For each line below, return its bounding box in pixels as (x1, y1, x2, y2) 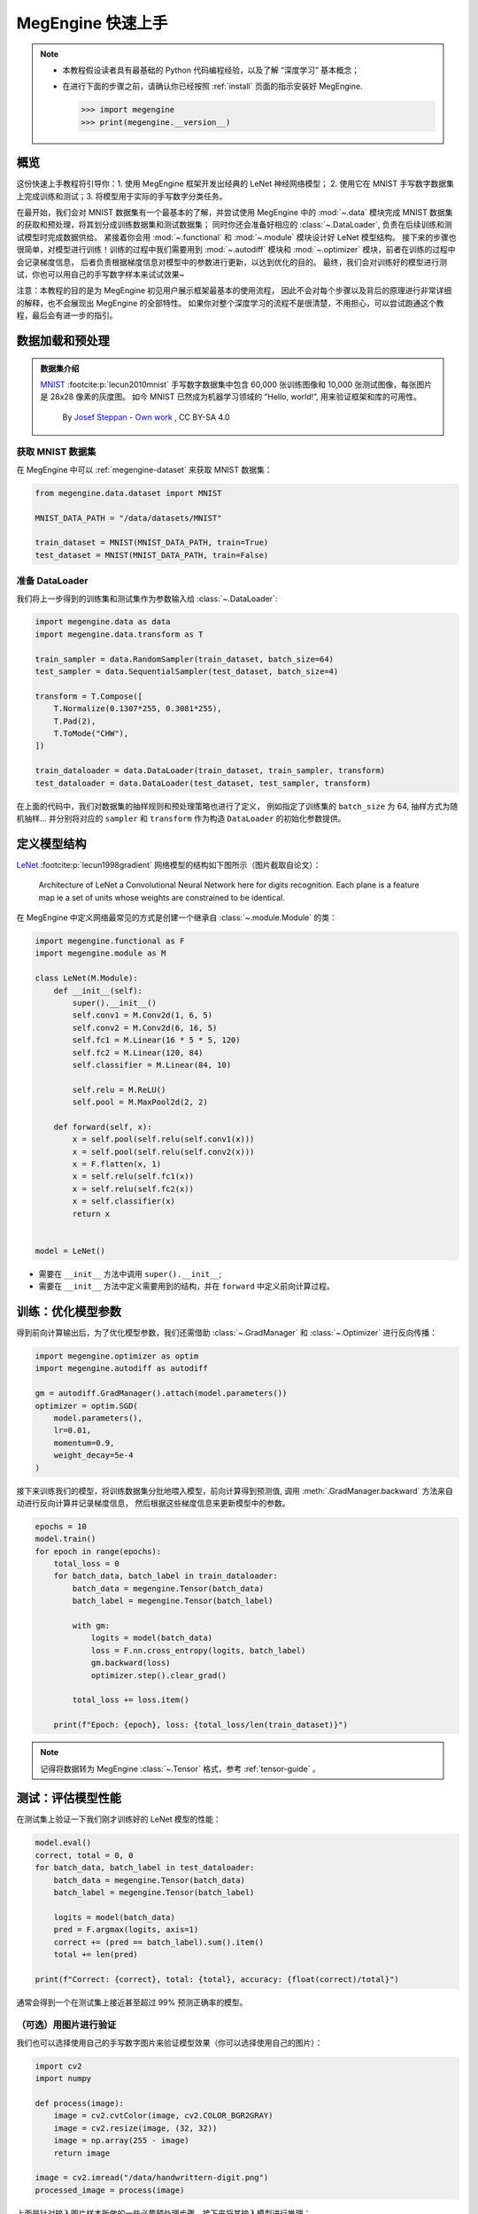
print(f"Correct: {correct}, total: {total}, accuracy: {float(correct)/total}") (35, 1974, 400, 1984)
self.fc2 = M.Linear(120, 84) (72, 1048, 204, 1057)
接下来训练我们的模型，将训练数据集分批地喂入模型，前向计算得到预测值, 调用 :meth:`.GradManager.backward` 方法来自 (16, 1485, 453, 1496)
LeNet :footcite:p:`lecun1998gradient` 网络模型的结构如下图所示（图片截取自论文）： (16, 859, 321, 870)
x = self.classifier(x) (72, 1196, 176, 1206)
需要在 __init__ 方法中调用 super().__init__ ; (38, 1268, 222, 1279)
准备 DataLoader (16, 575, 89, 587)
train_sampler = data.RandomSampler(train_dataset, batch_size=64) (35, 654, 335, 664)
